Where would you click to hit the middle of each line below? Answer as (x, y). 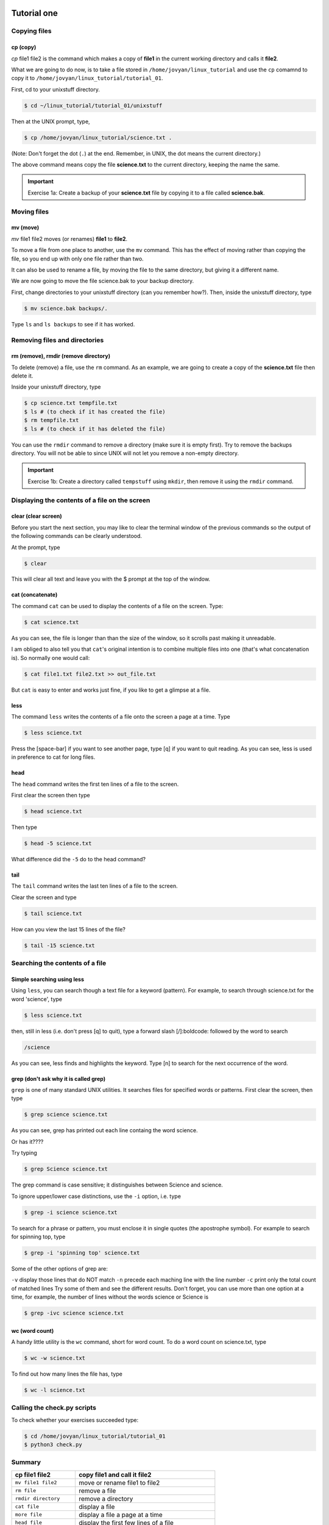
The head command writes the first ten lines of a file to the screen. (95, 784)
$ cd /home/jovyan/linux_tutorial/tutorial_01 (95, 1436)
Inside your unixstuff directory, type (56, 387)
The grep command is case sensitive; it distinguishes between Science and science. (117, 1185)
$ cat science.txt (51, 622)
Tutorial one (34, 13)
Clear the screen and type (44, 897)
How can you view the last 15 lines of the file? (69, 929)
